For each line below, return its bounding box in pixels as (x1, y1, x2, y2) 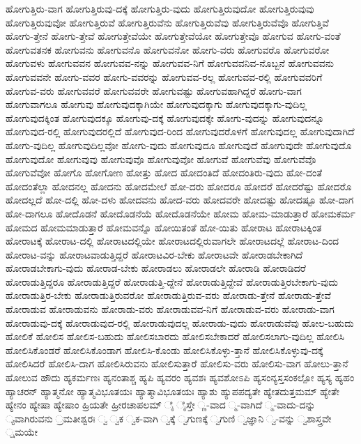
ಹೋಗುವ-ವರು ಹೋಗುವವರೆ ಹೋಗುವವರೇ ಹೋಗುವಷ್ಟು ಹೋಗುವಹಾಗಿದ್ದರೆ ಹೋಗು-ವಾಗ (6, 83, 302, 98)
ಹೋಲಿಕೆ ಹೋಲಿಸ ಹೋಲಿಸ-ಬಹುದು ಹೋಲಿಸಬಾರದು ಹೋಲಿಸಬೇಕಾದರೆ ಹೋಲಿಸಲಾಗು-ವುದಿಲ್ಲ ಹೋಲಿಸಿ (6, 329, 344, 344)
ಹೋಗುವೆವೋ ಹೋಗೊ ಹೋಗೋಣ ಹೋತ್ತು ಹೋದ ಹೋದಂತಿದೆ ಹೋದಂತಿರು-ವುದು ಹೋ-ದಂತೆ (6, 165, 323, 180)
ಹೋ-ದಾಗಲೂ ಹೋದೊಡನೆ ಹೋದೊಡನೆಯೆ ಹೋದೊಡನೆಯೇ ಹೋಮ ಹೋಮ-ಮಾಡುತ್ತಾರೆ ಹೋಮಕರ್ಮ (6, 206, 355, 220)
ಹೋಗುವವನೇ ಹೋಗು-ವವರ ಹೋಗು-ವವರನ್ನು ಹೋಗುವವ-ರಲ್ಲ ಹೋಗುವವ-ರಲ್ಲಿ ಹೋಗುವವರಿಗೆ (6, 69, 323, 84)
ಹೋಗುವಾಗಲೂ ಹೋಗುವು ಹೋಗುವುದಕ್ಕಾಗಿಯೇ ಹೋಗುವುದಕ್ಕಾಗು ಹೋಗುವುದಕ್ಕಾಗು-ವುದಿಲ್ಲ (6, 97, 307, 112)
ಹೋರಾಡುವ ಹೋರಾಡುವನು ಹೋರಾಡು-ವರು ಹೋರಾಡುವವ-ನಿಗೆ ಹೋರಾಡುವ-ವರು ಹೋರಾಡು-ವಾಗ (6, 302, 335, 316)
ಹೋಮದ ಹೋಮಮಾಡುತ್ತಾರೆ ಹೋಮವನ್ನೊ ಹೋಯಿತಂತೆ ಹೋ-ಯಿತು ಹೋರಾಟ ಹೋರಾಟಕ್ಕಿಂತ (6, 220, 322, 234)
